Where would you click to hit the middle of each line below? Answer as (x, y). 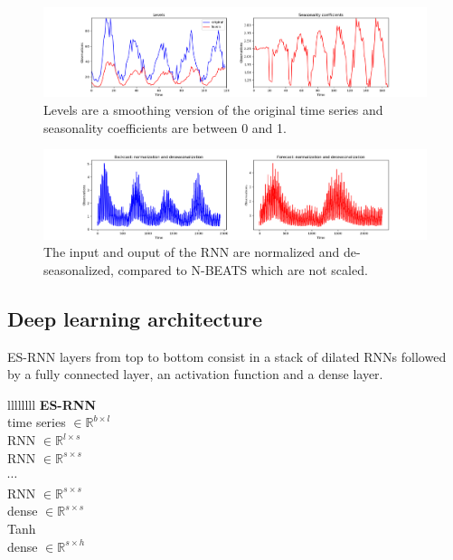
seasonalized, (79, 269)
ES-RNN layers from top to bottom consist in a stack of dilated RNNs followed (227, 356)
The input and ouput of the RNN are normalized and (192, 252)
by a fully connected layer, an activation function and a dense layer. (195, 374)
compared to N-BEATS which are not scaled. (243, 269)
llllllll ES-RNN (52, 404)
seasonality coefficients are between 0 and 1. (165, 127)
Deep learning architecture (135, 318)
